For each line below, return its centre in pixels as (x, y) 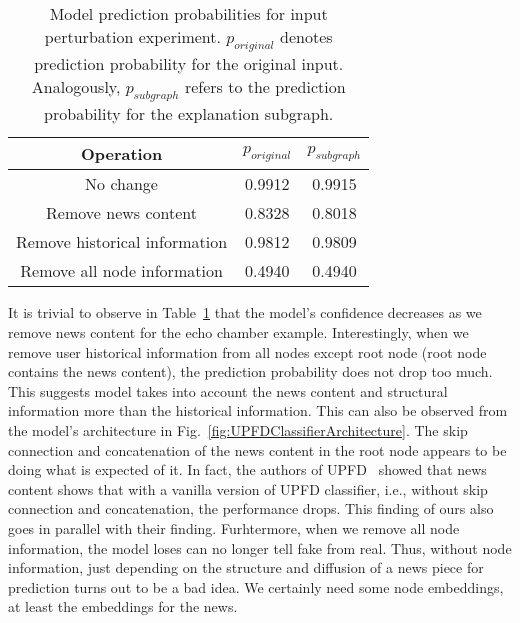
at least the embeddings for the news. (123, 606)
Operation (121, 154)
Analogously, (76, 87)
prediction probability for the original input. (189, 64)
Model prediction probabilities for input (188, 13)
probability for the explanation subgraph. (189, 114)
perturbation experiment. (132, 36)
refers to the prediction (265, 87)
